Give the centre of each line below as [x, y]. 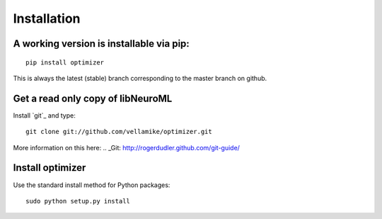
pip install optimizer [65, 62]
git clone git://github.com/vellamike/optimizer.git [119, 132]
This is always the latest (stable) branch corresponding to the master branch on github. [140, 78]
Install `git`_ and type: [44, 115]
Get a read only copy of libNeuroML [93, 98]
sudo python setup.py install [78, 201]
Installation [47, 18]
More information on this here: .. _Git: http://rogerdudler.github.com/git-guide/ [127, 147]
